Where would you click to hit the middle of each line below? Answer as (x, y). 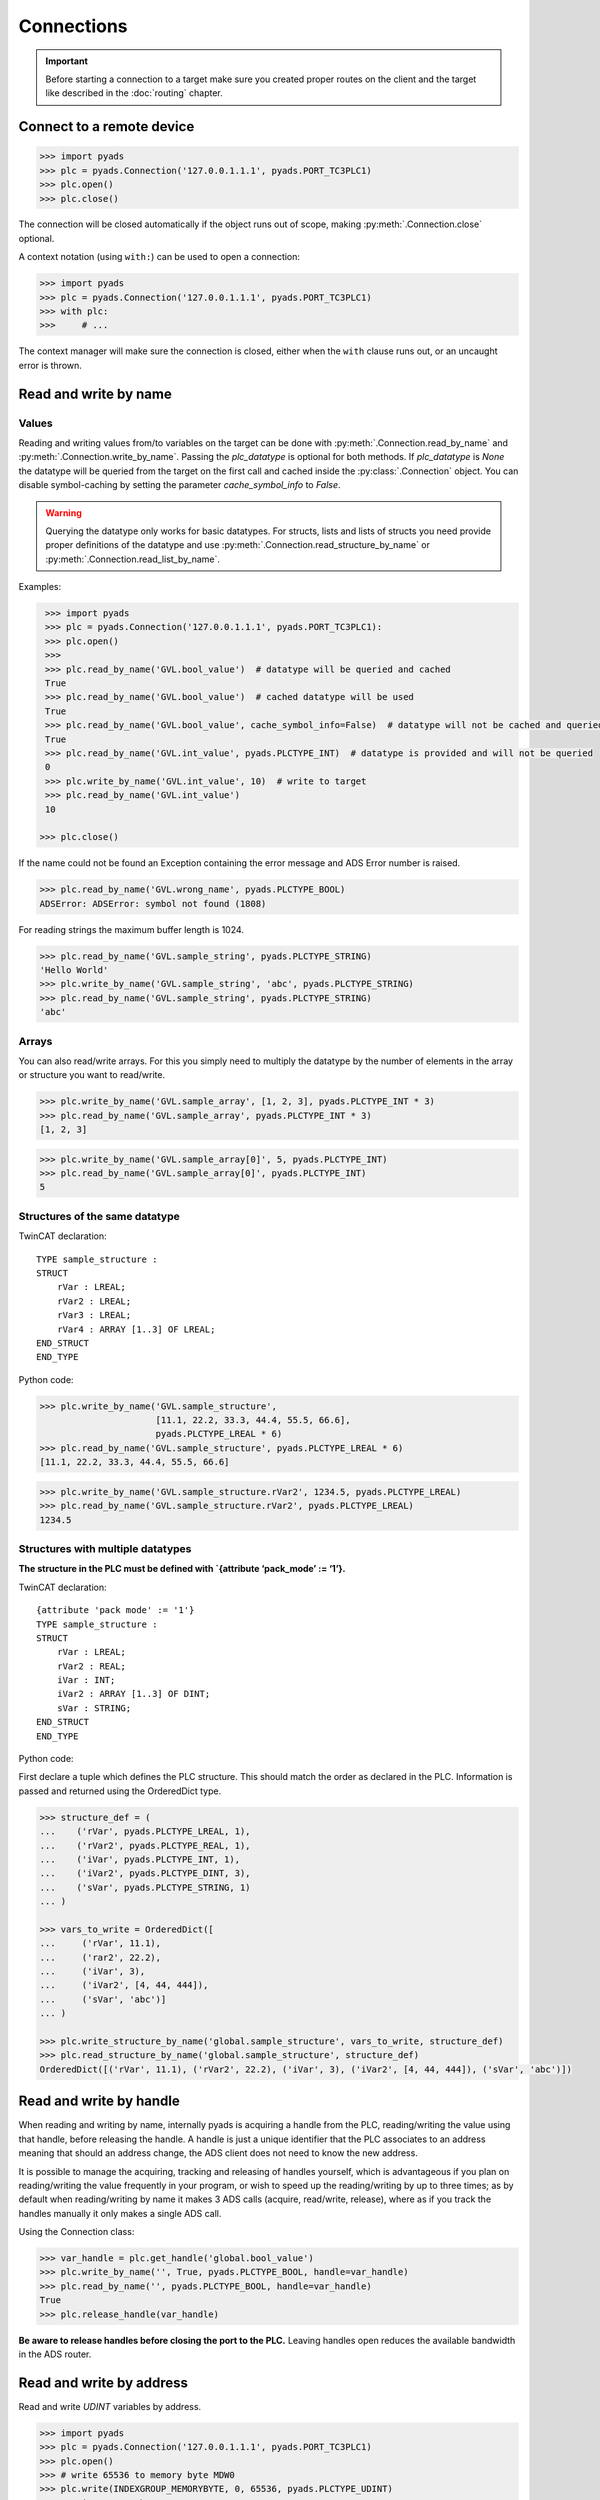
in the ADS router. (55, 2354)
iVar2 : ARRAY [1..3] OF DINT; (133, 1694)
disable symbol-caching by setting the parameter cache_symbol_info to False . (179, 485)
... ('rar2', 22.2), (100, 1957)
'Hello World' (74, 970)
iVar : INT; (86, 1680)
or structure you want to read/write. (91, 1075)
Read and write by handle (99, 2101)
